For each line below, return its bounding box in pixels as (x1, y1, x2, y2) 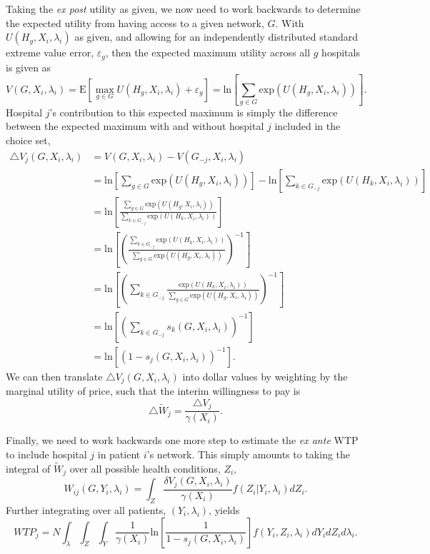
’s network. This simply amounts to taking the (146, 447, 351, 462)
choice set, (6, 133, 51, 148)
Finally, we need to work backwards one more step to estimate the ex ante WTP (6, 433, 359, 448)
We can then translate (6, 368, 103, 383)
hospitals (321, 45, 360, 60)
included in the (274, 119, 341, 134)
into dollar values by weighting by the (182, 368, 348, 383)
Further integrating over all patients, (6, 502, 166, 517)
